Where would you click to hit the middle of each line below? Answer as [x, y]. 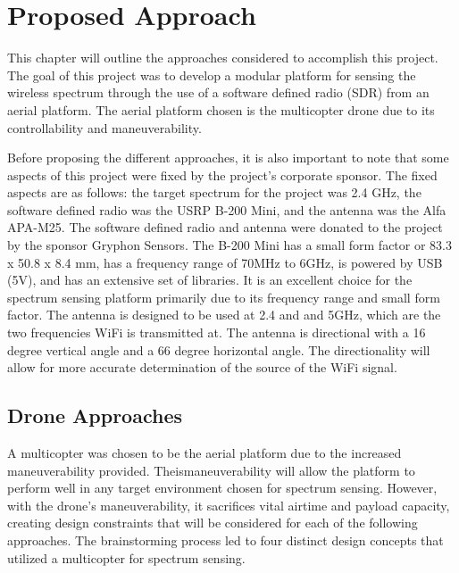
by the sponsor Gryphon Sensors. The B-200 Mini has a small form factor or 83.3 [229, 245]
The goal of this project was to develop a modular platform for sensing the [212, 75]
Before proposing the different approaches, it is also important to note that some [228, 158]
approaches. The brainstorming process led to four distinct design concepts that [225, 540]
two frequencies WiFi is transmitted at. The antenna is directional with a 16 [217, 332]
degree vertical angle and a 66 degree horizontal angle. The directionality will [219, 349]
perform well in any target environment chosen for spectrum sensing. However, [222, 488]
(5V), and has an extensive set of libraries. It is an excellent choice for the [210, 280]
